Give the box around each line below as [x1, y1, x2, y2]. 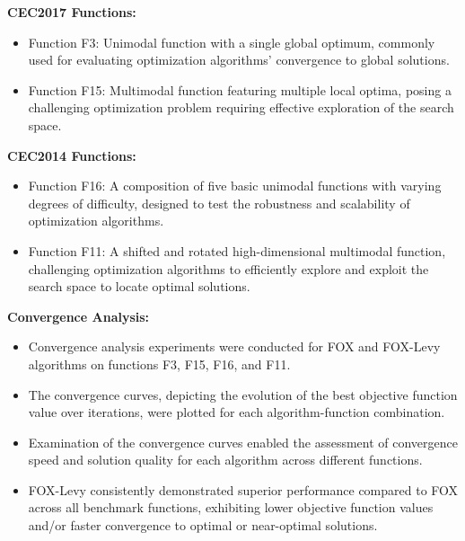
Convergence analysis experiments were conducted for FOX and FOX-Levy [28, 337, 441, 356]
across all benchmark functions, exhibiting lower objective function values [28, 498, 434, 517]
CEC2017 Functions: [7, 3, 136, 21]
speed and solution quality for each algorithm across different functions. [28, 450, 423, 469]
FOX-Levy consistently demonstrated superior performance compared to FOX [28, 480, 459, 499]
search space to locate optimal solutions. [28, 277, 250, 296]
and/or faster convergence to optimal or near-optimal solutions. [28, 516, 378, 535]
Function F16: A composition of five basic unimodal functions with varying [28, 176, 442, 195]
